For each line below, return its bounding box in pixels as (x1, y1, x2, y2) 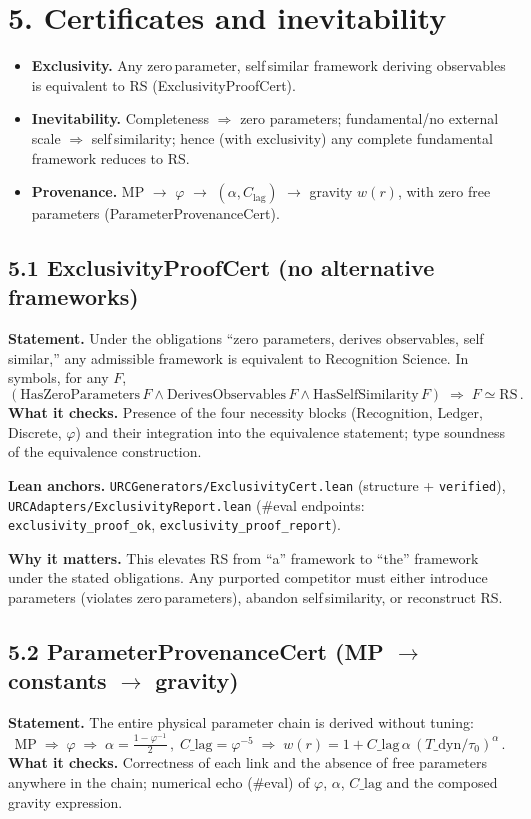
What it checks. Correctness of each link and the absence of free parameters (8, 752, 487, 773)
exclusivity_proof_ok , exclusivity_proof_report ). (8, 514, 341, 535)
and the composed (386, 772, 498, 793)
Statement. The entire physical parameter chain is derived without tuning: (8, 712, 474, 733)
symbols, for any (8, 367, 109, 388)
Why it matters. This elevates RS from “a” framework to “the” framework (8, 547, 479, 568)
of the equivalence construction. (8, 441, 202, 462)
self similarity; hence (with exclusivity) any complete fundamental (91, 127, 493, 148)
